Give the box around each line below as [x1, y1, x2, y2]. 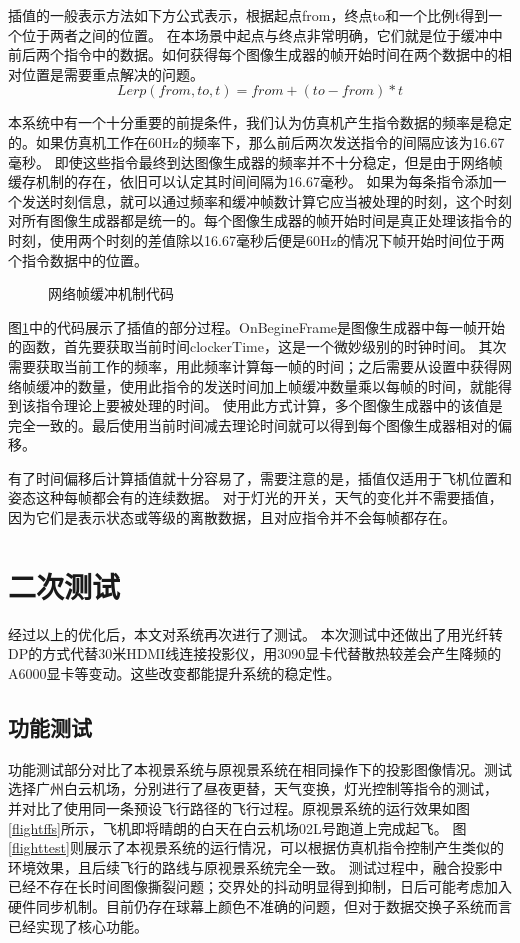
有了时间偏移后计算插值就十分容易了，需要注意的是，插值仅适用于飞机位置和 [8, 467, 512, 488]
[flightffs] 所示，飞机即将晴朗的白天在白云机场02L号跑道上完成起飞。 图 [8, 817, 467, 838]
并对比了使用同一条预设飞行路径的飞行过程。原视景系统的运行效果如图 [8, 797, 470, 818]
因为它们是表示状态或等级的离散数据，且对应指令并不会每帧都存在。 [8, 507, 456, 528]
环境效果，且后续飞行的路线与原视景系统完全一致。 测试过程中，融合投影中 [8, 856, 503, 877]
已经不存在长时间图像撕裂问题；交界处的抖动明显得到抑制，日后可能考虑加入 [8, 876, 512, 897]
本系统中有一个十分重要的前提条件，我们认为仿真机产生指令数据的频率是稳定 [8, 112, 512, 133]
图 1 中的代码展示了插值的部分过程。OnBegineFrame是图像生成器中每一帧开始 [8, 316, 506, 337]
